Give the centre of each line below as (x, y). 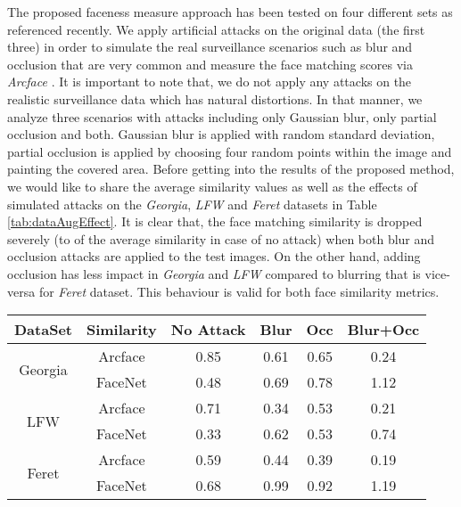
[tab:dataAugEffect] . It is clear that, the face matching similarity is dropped (215, 221)
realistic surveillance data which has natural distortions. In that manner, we (215, 98)
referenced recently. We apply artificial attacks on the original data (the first (216, 29)
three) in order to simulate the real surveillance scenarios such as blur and (210, 47)
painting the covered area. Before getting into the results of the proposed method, (231, 169)
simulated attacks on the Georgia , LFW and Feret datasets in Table (192, 204)
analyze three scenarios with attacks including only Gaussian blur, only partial (222, 116)
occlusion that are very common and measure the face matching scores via (210, 64)
